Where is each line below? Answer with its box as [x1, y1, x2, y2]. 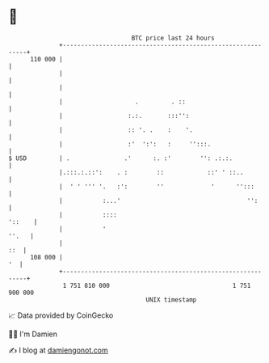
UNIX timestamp [145, 295, 197, 304]
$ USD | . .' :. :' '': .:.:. [8, 154, 233, 163]
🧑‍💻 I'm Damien [8, 329, 58, 339]
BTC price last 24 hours [131, 34, 216, 42]
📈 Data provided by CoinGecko [8, 310, 114, 320]
